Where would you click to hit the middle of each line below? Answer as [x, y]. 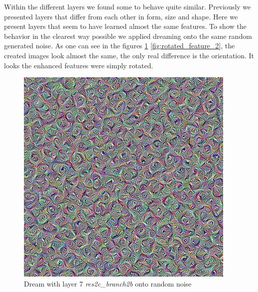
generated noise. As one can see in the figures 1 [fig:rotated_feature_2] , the [120, 46]
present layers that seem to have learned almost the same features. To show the [125, 26]
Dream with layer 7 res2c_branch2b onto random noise [108, 283]
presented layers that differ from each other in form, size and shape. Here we [121, 16]
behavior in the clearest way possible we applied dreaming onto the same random [128, 36]
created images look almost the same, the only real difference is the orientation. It [129, 55]
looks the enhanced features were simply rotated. [79, 65]
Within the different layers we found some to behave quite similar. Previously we [128, 6]
